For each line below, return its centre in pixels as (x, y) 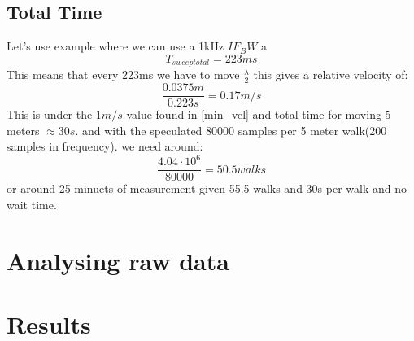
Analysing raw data (118, 260)
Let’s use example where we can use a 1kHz (115, 46)
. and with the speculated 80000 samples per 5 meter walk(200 (231, 130)
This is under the (50, 114)
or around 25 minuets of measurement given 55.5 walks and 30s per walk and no (207, 188)
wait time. (32, 205)
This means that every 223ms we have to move (123, 74)
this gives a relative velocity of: (331, 74)
